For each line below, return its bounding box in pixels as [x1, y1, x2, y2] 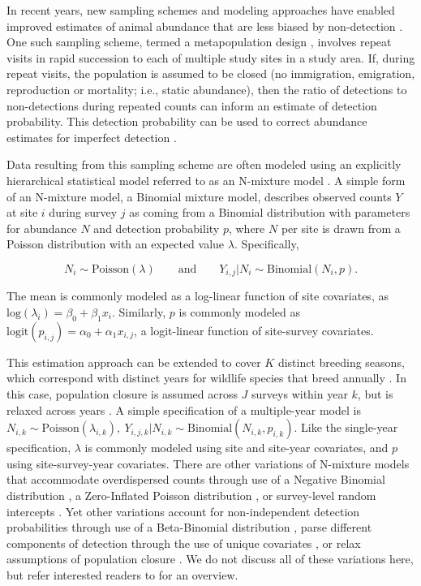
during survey [49, 204, 118, 221]
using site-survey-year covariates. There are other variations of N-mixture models [6, 455, 410, 472]
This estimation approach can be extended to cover [6, 353, 261, 370]
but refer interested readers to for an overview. [6, 566, 238, 583]
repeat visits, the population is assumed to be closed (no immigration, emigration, [6, 65, 415, 82]
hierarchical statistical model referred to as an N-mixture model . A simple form [6, 171, 406, 188]
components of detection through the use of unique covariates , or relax [6, 534, 361, 551]
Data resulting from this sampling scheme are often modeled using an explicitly [6, 156, 402, 173]
